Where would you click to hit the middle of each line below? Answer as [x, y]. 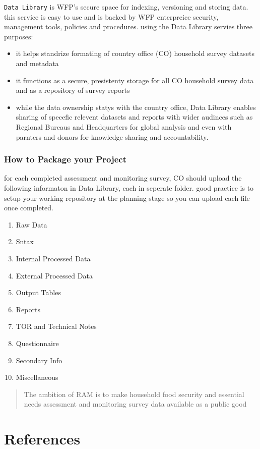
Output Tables [38, 292]
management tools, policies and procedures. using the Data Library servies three [128, 26]
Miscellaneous [37, 377]
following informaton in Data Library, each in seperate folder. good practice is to [129, 188]
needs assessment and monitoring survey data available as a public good [135, 404]
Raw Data [31, 224]
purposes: [19, 36]
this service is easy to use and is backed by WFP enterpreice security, [111, 16]
